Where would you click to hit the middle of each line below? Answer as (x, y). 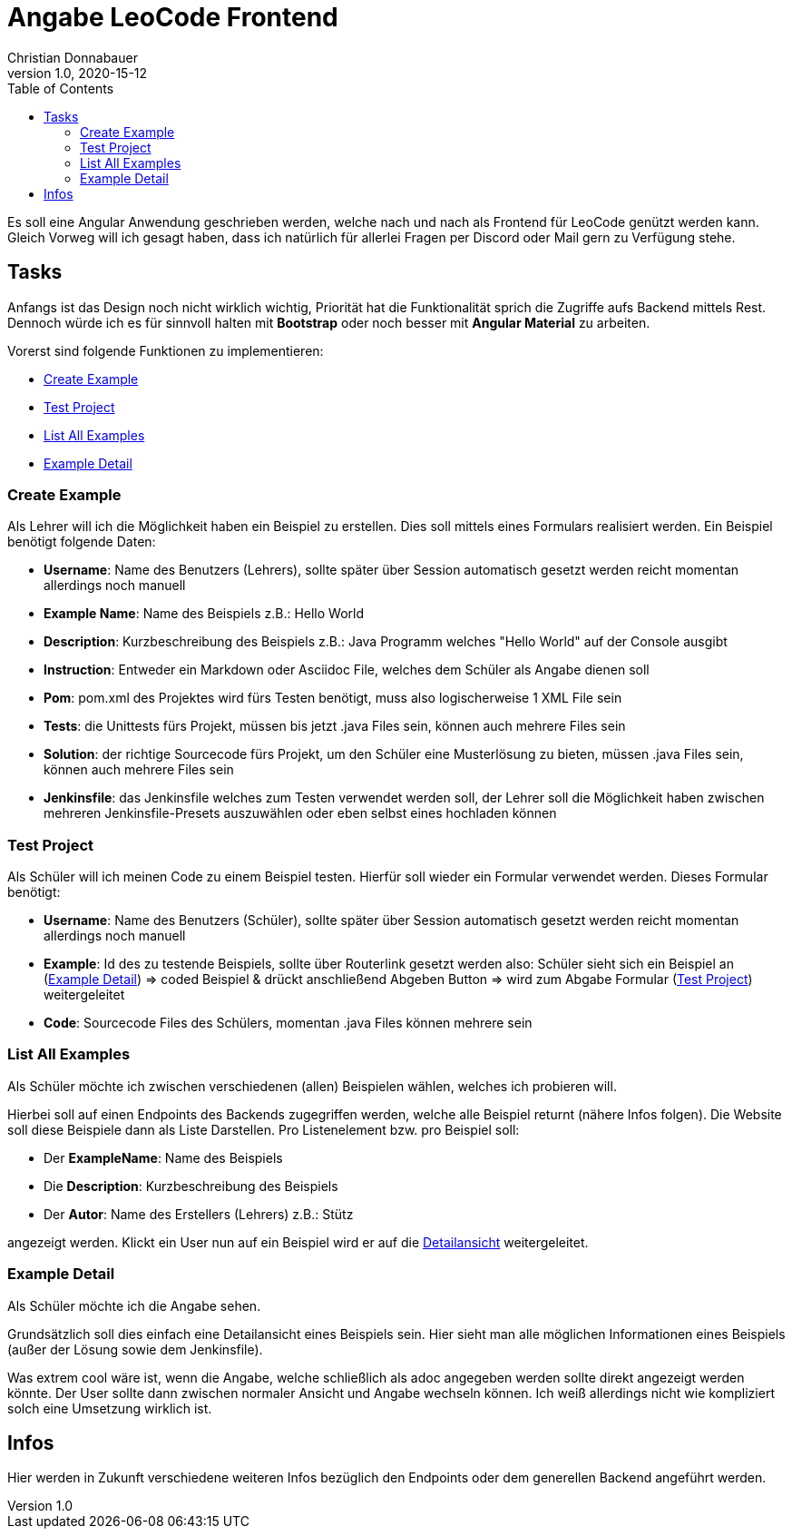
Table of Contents (61, 88)
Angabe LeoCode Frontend (173, 17)
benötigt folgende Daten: (82, 542)
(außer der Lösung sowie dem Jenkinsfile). (135, 1349)
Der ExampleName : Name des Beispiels (163, 1157)
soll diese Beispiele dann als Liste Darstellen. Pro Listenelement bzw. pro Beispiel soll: (264, 1129)
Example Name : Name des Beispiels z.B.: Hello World (204, 614)
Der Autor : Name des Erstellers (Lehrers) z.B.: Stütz (199, 1214)
